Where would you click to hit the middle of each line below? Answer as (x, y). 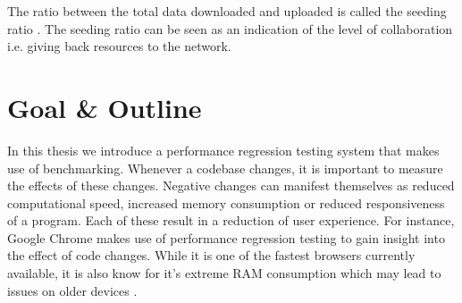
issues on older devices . (72, 290)
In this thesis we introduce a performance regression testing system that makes (223, 150)
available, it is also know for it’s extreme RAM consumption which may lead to (224, 273)
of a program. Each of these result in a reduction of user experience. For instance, (231, 220)
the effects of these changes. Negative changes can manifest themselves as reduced (231, 185)
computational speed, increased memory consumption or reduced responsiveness (226, 202)
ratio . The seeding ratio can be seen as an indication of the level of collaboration (230, 28)
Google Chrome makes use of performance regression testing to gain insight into (226, 237)
